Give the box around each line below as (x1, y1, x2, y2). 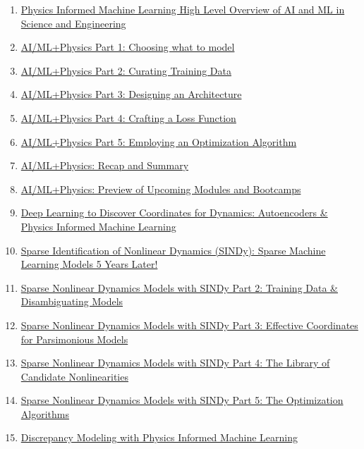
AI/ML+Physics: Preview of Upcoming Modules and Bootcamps (20, 181, 301, 196)
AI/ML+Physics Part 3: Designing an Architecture (20, 87, 242, 102)
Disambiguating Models (20, 294, 123, 309)
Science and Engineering (20, 16, 126, 30)
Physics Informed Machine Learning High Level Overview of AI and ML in (20, 2, 345, 16)
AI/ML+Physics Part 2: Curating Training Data (20, 63, 231, 78)
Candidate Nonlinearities (20, 369, 128, 383)
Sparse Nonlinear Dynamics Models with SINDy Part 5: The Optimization (20, 393, 344, 407)
